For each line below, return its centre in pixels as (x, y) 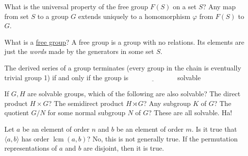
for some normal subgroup (87, 113)
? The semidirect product (86, 103)
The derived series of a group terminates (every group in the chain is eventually (123, 67)
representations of (31, 148)
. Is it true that (215, 129)
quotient (17, 113)
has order (35, 138)
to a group (53, 16)
